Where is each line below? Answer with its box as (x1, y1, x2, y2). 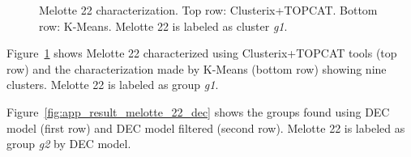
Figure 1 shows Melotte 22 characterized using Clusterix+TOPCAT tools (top (6, 45, 397, 62)
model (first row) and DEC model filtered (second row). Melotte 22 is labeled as (6, 119, 405, 136)
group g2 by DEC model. (6, 135, 131, 152)
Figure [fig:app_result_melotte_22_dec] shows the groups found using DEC (6, 103, 390, 120)
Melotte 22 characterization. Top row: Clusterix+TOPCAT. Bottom (39, 2, 378, 18)
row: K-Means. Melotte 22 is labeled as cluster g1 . (39, 17, 288, 34)
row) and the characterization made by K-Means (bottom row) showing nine (6, 60, 387, 77)
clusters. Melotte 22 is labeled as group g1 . (6, 76, 219, 93)
